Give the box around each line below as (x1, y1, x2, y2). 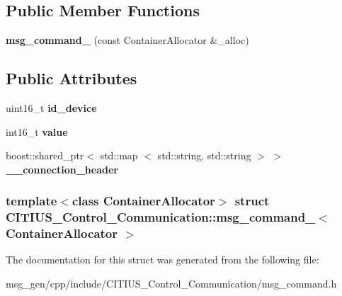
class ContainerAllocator (72, 192, 215, 210)
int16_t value (6, 124, 68, 139)
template (6, 192, 57, 210)
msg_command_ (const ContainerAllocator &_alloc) (6, 33, 249, 47)
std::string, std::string (157, 148, 251, 163)
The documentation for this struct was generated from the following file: (6, 252, 319, 267)
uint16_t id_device (6, 101, 97, 115)
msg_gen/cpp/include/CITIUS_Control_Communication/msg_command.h (6, 276, 337, 291)
